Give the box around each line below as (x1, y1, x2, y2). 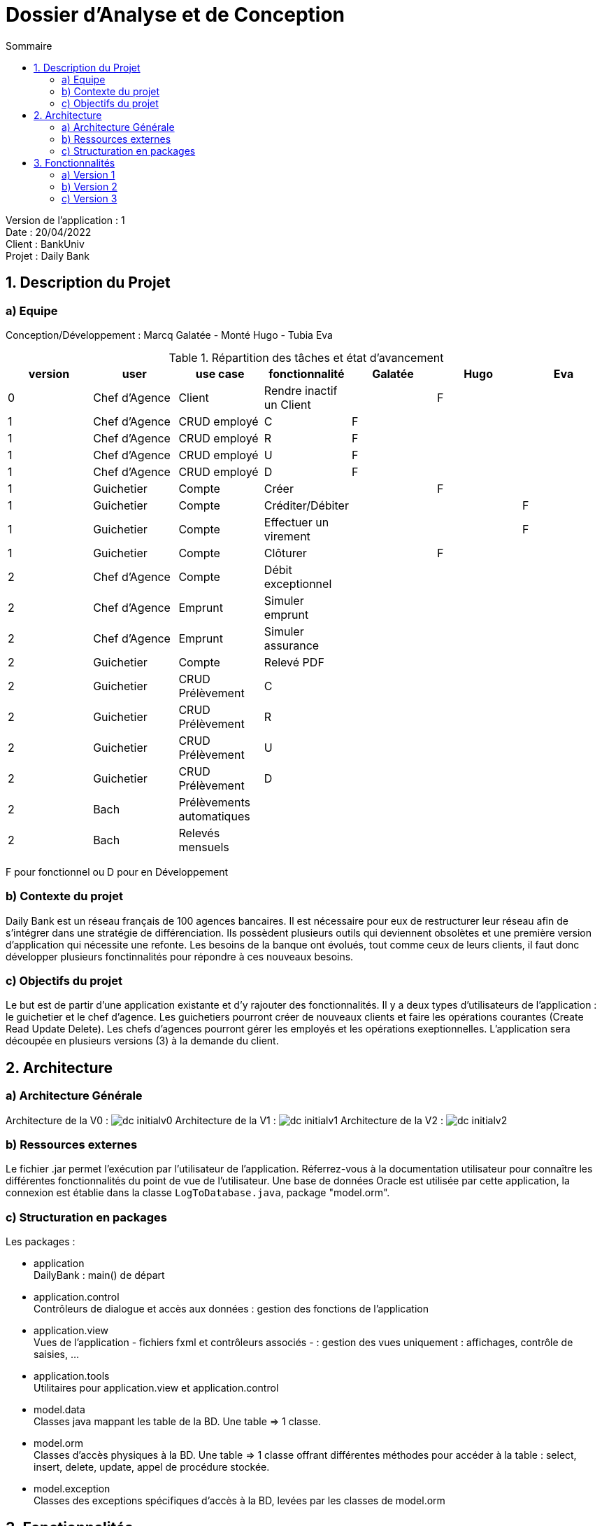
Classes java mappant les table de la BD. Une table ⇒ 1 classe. (34, 1415, 321, 1428)
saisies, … (34, 1348, 80, 1361)
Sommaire (6, 39, 52, 52)
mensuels (178, 839, 229, 854)
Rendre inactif (264, 383, 338, 398)
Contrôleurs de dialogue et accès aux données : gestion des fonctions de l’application (34, 1303, 429, 1315)
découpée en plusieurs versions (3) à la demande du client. (6, 1035, 279, 1047)
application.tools (34, 1370, 110, 1382)
